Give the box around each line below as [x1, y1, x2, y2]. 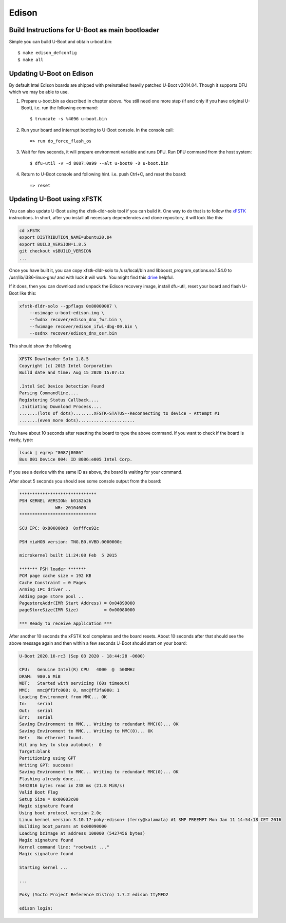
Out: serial [19, 708, 53, 713]
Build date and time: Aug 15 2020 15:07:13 [19, 369, 125, 375]
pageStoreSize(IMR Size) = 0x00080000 [19, 607, 135, 613]
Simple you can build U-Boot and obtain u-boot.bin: [9, 39, 113, 45]
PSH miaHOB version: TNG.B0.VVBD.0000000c [19, 539, 122, 544]
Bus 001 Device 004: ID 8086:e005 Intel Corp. [19, 457, 133, 462]
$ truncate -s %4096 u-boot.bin [30, 116, 107, 122]
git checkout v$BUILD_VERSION [19, 249, 92, 254]
